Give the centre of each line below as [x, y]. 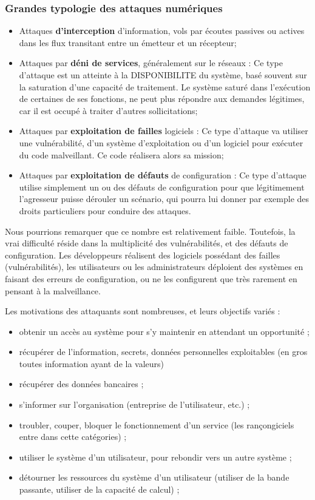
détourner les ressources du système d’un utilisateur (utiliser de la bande [154, 477]
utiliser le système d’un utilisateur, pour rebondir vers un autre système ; [155, 457]
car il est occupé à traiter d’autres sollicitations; [108, 110]
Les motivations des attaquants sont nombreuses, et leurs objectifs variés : [143, 311]
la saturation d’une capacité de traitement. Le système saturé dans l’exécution [165, 86]
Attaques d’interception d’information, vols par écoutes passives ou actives [162, 31]
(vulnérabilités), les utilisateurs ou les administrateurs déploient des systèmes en [154, 267]
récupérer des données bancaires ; [81, 384]
